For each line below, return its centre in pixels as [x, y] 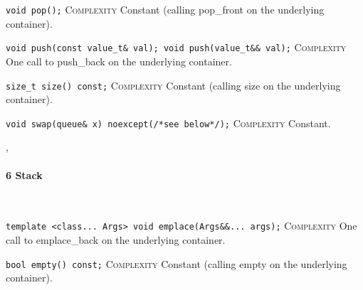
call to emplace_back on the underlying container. [116, 240]
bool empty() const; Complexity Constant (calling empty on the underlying [177, 263]
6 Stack [24, 174]
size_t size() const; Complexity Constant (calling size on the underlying [173, 85]
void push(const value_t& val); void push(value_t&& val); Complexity [176, 47]
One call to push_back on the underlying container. [119, 61]
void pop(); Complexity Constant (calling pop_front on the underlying [165, 9]
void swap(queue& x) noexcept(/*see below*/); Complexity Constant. [168, 123]
